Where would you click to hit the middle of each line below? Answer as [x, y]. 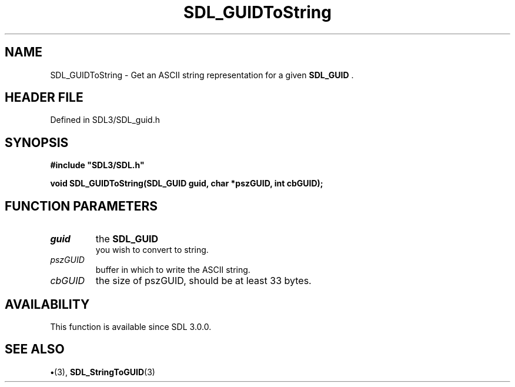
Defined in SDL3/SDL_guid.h [105, 120]
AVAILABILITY [47, 304]
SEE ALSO [35, 349]
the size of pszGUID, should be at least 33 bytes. [203, 281]
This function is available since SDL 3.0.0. [131, 326]
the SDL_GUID [127, 239]
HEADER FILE [44, 98]
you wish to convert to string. [152, 250]
